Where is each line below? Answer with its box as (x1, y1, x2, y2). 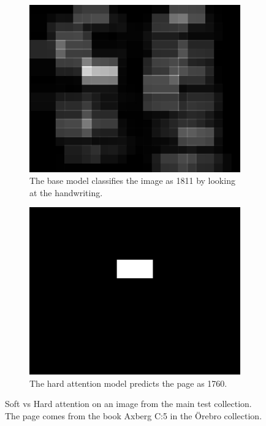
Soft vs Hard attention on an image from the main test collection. (5, 397, 252, 410)
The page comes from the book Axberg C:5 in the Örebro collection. (5, 409, 262, 422)
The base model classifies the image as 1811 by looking (29, 174, 235, 187)
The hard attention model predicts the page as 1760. (29, 376, 227, 389)
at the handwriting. (29, 186, 103, 199)
